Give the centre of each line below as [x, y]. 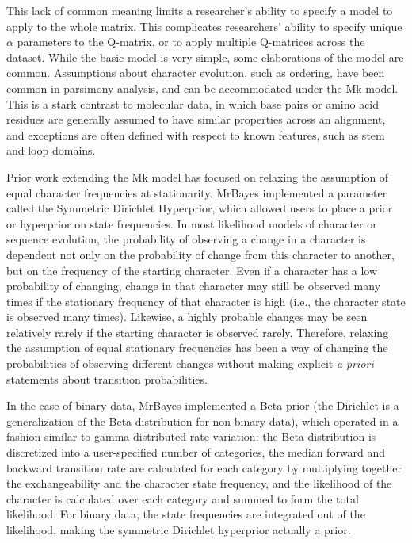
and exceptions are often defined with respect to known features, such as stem [196, 134]
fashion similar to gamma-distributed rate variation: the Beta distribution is [191, 436]
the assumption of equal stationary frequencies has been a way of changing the [197, 348]
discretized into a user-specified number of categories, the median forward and [196, 452]
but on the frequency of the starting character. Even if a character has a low [192, 270]
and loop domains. [51, 150]
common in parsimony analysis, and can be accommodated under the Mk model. [202, 88]
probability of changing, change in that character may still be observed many [194, 286]
